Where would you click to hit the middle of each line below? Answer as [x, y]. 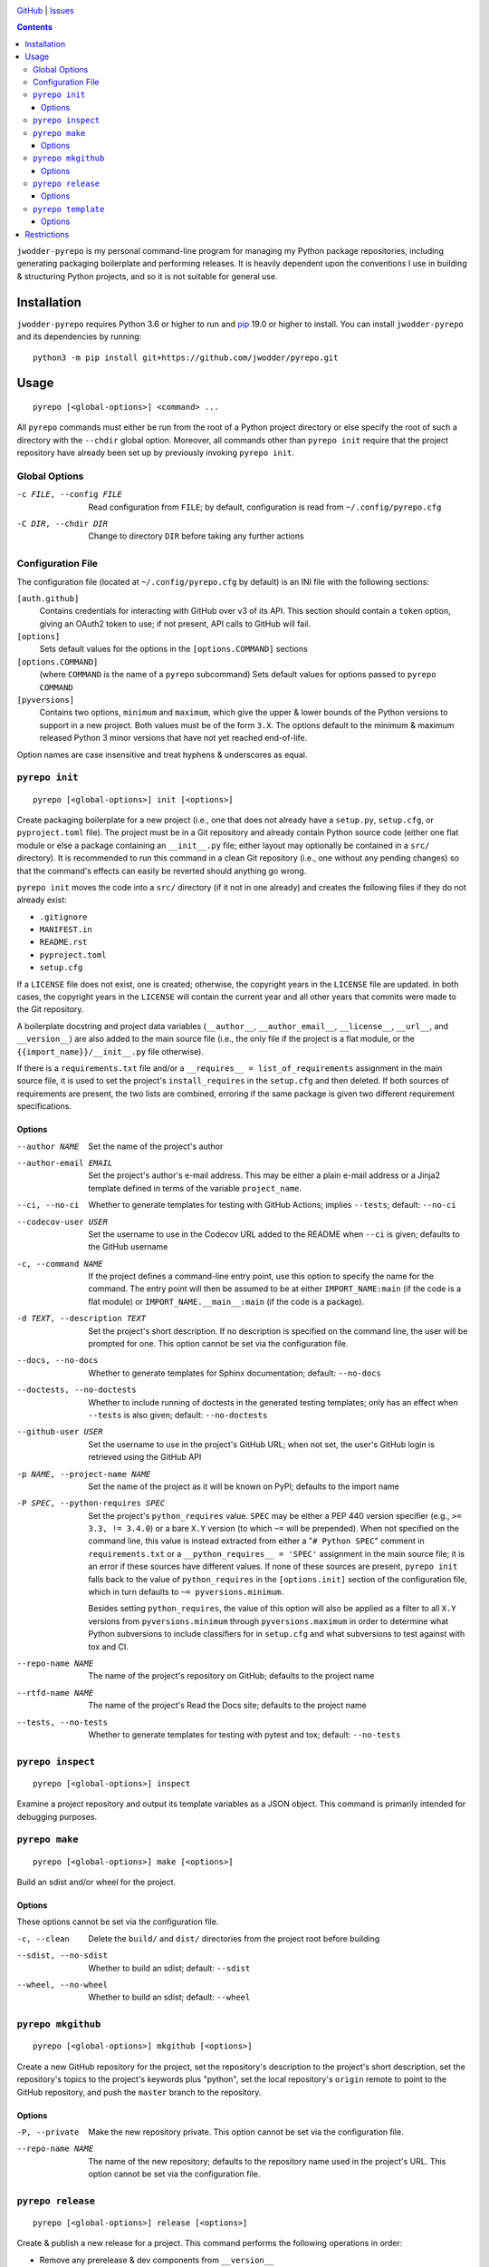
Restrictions [47, 234]
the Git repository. [50, 1009]
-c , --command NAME [60, 1264]
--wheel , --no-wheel [62, 1985]
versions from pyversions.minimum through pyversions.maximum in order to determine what [268, 1621]
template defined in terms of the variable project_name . [195, 1188]
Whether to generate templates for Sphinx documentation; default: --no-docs [235, 1373]
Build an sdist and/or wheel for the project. [96, 1883]
